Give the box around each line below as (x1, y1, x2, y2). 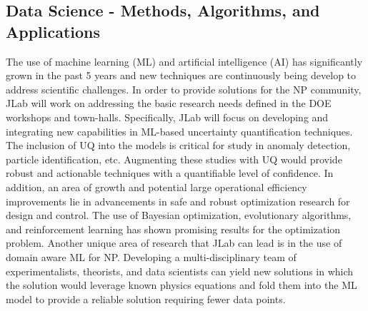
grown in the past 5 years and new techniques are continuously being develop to (6, 68, 357, 83)
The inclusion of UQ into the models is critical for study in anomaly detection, (6, 138, 351, 153)
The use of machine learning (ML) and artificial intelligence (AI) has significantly (6, 53, 363, 68)
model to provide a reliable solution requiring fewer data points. (6, 291, 286, 306)
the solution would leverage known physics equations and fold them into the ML (6, 277, 357, 292)
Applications (6, 20, 101, 42)
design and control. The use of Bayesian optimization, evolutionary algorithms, (6, 208, 352, 223)
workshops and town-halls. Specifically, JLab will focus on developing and (6, 109, 329, 124)
